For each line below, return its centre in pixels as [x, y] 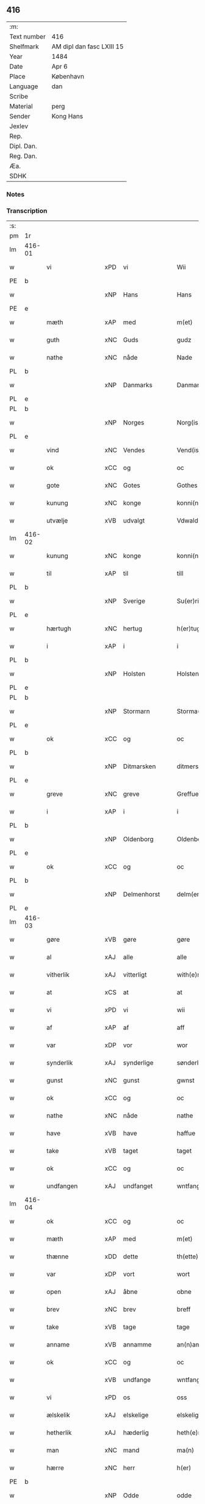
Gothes [187, 485]
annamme [137, 1345]
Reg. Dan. [23, 156]
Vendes [134, 450]
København [68, 76]
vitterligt [135, 975]
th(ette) [188, 1256]
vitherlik [58, 975]
